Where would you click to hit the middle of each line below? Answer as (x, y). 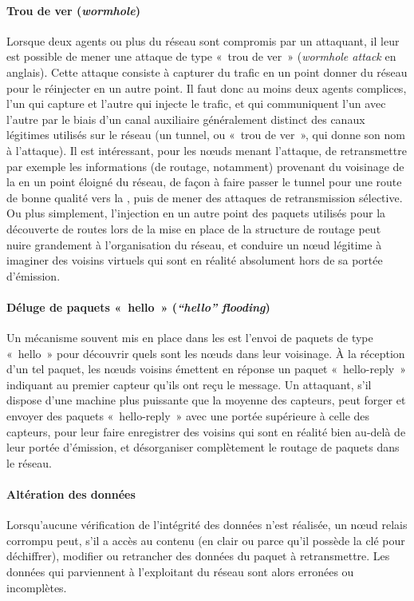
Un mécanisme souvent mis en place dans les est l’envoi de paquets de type (190, 338)
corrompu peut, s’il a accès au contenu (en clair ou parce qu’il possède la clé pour (206, 540)
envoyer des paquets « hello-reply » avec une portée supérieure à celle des (188, 416)
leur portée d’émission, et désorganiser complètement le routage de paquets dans (203, 447)
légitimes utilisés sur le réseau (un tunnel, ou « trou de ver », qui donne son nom (206, 135)
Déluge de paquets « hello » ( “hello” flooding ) (138, 306)
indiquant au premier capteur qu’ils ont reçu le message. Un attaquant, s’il (189, 384)
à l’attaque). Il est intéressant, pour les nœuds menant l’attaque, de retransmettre (207, 150)
